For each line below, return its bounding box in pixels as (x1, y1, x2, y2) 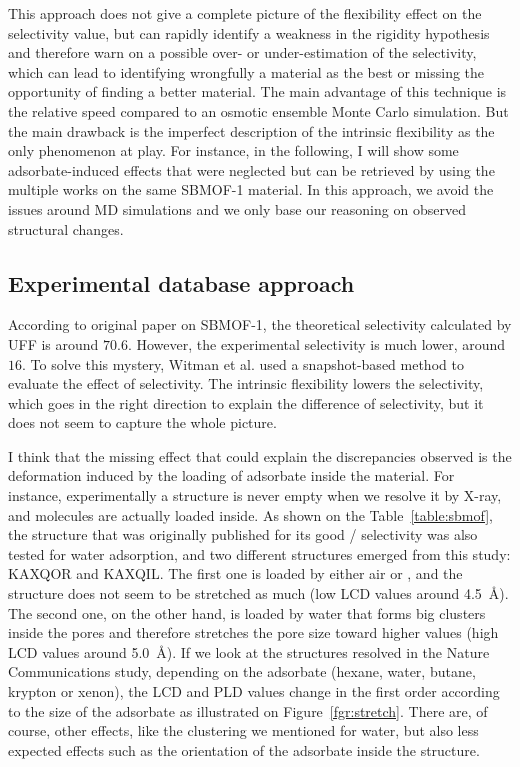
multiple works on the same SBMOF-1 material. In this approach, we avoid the (8, 179, 494, 200)
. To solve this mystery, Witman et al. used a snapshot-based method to (22, 353, 464, 374)
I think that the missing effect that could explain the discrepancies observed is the (8, 445, 512, 466)
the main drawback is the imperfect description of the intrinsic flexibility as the (8, 120, 495, 141)
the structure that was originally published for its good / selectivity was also (8, 524, 478, 545)
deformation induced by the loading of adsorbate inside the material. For (8, 465, 455, 486)
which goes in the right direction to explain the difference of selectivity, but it (8, 392, 484, 413)
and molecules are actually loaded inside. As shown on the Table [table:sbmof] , (8, 504, 494, 525)
